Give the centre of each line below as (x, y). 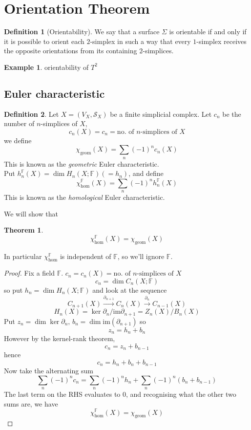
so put (13, 290)
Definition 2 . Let (31, 114)
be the (232, 114)
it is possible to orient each (44, 41)
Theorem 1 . (24, 230)
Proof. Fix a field (29, 273)
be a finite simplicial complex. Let (161, 114)
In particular (23, 256)
